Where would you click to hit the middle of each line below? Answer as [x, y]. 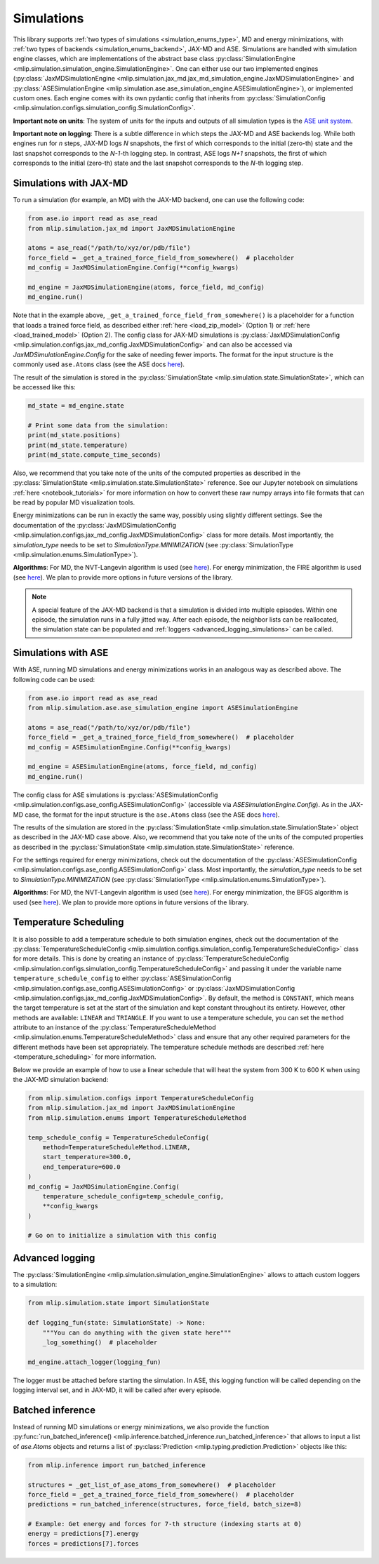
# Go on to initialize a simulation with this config [122, 1236]
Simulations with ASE [61, 653]
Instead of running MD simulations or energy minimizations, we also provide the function [141, 1426]
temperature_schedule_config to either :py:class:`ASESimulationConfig [122, 978]
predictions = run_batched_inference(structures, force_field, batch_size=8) [165, 1504]
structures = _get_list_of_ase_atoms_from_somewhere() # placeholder [152, 1485]
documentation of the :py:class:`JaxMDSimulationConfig [95, 525]
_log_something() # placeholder [100, 1342]
